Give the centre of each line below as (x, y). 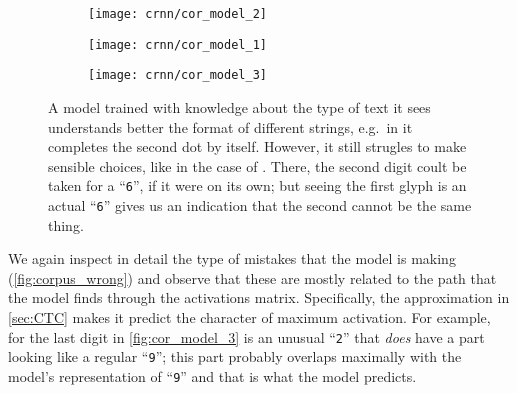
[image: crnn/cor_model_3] (177, 75)
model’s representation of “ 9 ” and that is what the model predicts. (212, 375)
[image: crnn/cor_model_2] (177, 14)
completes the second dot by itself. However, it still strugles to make (257, 146)
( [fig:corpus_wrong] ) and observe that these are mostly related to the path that (252, 277)
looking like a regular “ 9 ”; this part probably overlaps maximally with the (235, 356)
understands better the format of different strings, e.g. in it (230, 126)
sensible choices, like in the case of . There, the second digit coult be (257, 165)
